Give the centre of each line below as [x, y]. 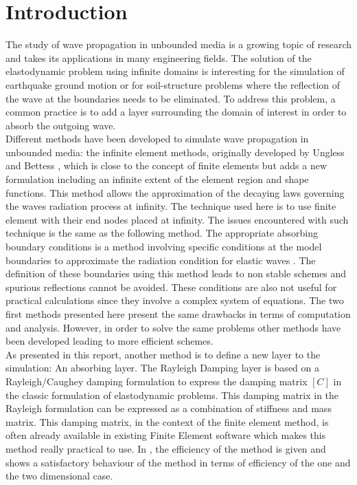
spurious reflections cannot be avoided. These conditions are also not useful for [171, 287]
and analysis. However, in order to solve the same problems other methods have [173, 327]
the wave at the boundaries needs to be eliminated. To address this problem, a [171, 98]
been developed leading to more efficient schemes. [110, 341]
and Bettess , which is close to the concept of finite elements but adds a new [166, 165]
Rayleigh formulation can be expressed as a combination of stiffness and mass [169, 408]
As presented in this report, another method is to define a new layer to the [163, 354]
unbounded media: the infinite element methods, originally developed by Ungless [175, 152]
